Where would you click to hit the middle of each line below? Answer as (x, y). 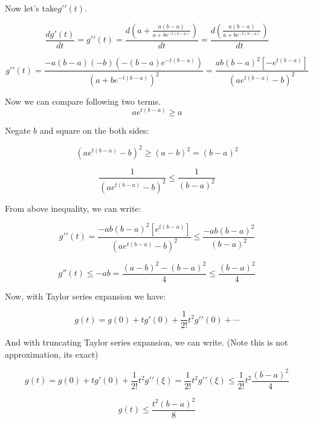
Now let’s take (31, 8)
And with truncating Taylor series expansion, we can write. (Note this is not (147, 342)
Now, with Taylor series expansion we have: (86, 296)
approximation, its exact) (52, 354)
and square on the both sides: (94, 130)
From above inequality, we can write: (73, 208)
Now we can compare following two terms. (83, 101)
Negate (18, 130)
